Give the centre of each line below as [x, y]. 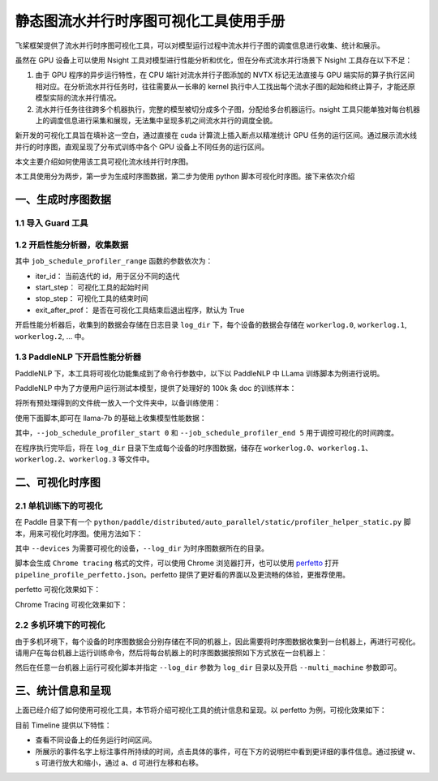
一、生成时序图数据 [63, 200]
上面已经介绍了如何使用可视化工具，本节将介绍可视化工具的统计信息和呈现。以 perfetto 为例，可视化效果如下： [201, 710]
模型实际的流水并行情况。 [78, 98]
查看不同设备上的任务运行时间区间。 [96, 740]
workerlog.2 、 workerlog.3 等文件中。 [84, 459]
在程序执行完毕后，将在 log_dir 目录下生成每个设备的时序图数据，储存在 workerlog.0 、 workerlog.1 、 [194, 448]
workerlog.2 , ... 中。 [52, 336]
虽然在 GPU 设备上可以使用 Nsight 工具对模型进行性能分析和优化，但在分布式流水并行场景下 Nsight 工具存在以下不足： [214, 60]
